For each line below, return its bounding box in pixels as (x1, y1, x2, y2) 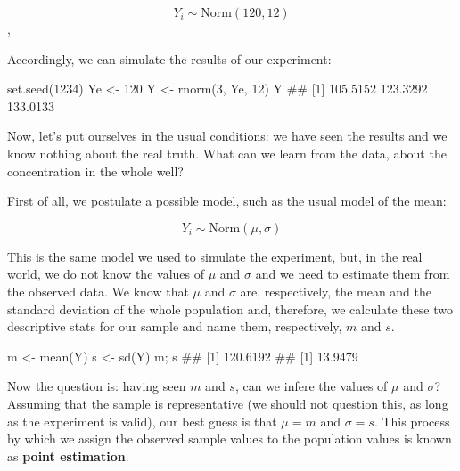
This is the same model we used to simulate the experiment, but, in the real (7, 247, 423, 265)
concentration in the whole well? (7, 161, 184, 180)
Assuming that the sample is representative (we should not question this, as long (7, 394, 448, 412)
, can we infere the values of (234, 377, 388, 395)
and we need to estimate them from (255, 264, 450, 283)
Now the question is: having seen (7, 377, 186, 395)
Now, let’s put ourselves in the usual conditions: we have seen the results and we (7, 126, 448, 145)
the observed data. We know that (7, 281, 189, 300)
